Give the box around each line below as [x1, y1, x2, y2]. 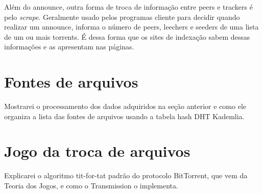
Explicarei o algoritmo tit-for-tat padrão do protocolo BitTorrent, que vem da [4, 170, 248, 181]
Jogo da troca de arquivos [4, 141, 190, 161]
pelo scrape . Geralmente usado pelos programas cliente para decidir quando [4, 11, 240, 22]
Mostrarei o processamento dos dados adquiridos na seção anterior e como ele [4, 101, 246, 112]
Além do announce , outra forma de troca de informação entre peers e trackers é [4, 2, 253, 12]
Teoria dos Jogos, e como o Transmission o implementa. [4, 180, 178, 190]
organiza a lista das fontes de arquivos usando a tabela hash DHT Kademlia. [4, 110, 245, 121]
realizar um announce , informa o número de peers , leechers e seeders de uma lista [4, 21, 259, 32]
